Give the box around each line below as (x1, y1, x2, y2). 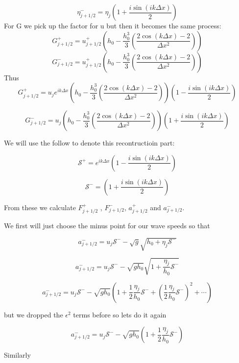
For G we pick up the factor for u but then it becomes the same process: (4, 21, 221, 30)
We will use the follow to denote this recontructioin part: (4, 138, 175, 148)
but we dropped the (4, 309, 63, 319)
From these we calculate (4, 202, 76, 212)
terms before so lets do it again (73, 309, 167, 319)
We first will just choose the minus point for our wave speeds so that (4, 220, 210, 231)
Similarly (4, 350, 31, 360)
